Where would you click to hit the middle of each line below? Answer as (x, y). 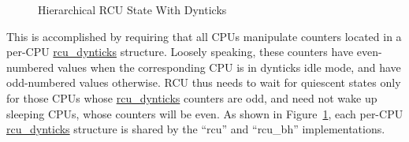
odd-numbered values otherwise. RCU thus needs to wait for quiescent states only (204, 82)
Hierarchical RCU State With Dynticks (132, 9)
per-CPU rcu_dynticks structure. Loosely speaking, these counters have (180, 52)
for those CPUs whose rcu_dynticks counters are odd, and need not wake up (192, 97)
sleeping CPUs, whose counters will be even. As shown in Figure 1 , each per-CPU (205, 113)
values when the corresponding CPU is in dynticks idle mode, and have (229, 67)
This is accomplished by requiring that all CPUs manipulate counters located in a (204, 36)
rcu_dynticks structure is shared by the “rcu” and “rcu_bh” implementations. (196, 129)
